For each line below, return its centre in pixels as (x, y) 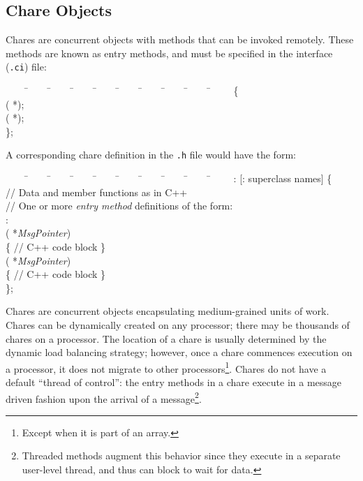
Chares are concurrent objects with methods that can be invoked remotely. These (180, 39)
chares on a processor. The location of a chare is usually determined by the (166, 338)
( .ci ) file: (26, 67)
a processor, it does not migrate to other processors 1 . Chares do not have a (166, 367)
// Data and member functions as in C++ (97, 192)
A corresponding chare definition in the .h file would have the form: (151, 155)
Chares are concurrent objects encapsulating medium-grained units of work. (168, 311)
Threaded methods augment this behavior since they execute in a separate (181, 456)
